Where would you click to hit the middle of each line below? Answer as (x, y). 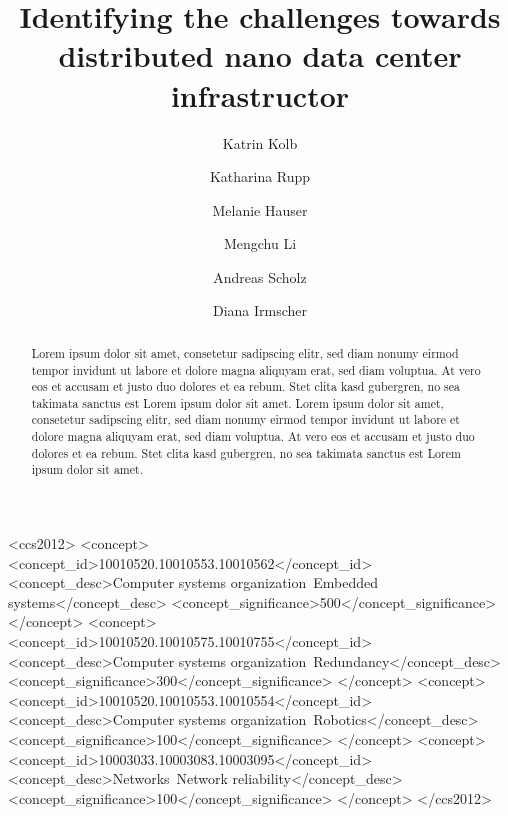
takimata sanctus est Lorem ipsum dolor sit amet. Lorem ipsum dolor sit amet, (237, 402)
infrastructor (260, 94)
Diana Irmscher (260, 310)
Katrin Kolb (260, 142)
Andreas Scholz (260, 276)
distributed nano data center (260, 55)
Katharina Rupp (260, 176)
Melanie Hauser (260, 209)
